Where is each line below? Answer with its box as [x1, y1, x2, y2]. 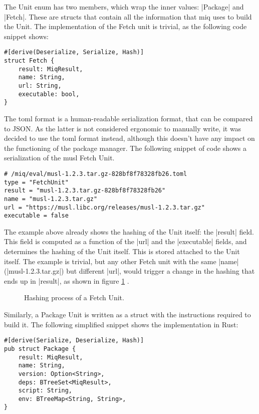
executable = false [4, 212, 69, 220]
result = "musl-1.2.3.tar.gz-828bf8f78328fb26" [4, 187, 166, 194]
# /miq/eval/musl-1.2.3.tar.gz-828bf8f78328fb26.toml [4, 170, 187, 177]
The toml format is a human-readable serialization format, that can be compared [4, 113, 253, 123]
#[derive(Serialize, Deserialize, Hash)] [4, 337, 144, 344]
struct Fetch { [4, 57, 55, 65]
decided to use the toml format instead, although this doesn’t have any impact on [4, 133, 255, 143]
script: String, [18, 387, 73, 394]
